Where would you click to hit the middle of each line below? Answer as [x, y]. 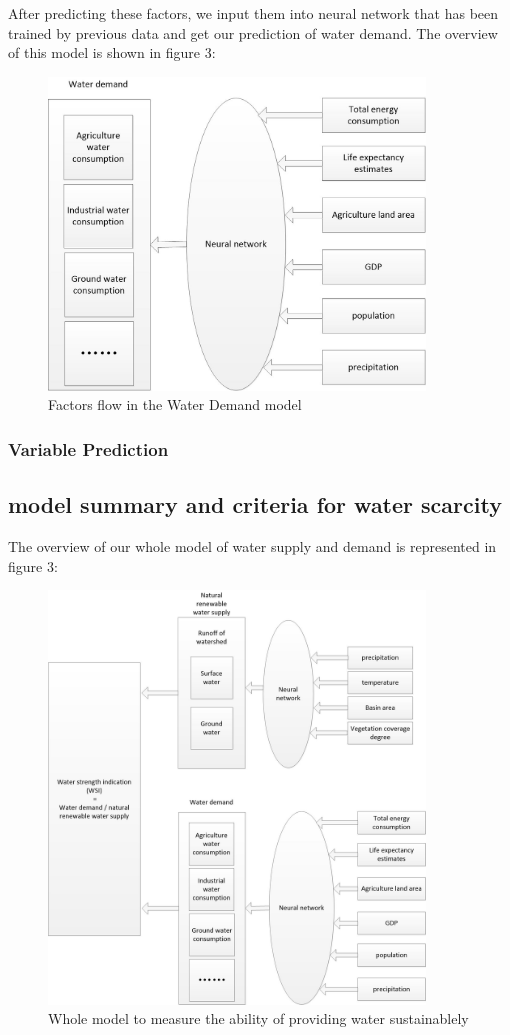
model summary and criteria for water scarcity [255, 504]
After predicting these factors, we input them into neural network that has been [253, 13]
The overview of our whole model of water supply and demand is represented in [252, 546]
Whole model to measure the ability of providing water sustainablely [258, 1018]
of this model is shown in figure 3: [112, 52]
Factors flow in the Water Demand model [175, 404]
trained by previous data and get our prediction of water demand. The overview [253, 32]
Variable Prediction [88, 448]
